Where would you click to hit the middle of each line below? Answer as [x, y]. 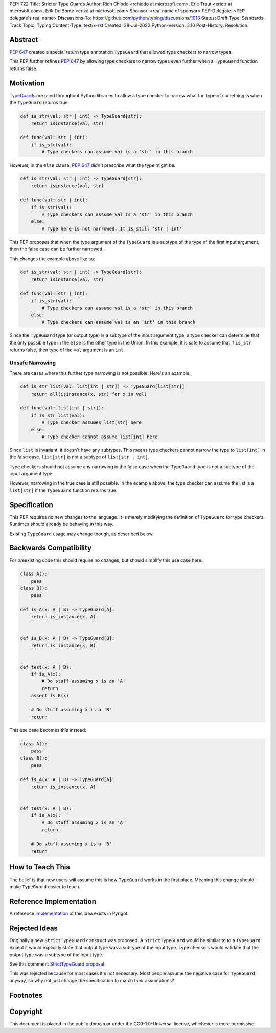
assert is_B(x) [50, 696]
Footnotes [26, 995]
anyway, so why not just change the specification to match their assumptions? [92, 980]
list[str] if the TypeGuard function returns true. [63, 490]
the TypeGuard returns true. [39, 103]
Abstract [24, 40]
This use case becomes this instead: [48, 730]
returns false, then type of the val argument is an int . [67, 350]
